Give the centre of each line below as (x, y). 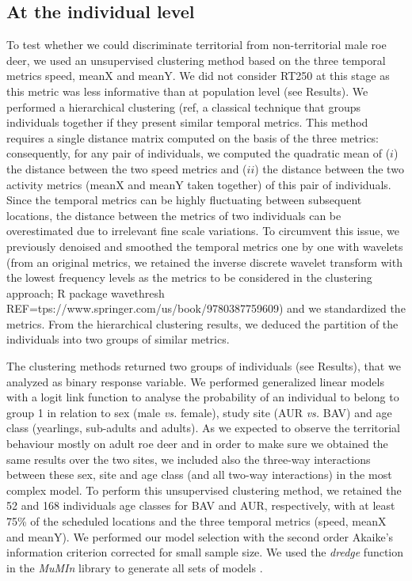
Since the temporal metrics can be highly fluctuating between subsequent (184, 200)
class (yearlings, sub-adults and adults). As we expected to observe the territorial (204, 428)
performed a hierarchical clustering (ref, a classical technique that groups (184, 106)
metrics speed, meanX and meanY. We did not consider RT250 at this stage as (198, 76)
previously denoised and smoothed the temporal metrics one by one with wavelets (205, 246)
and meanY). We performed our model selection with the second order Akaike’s (200, 536)
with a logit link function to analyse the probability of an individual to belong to (203, 397)
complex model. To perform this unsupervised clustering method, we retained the (204, 490)
